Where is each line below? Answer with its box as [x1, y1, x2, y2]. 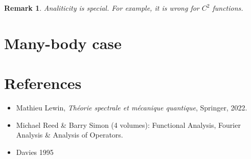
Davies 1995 [16, 146, 54, 157]
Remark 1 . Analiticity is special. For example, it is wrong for [4, 3, 199, 13]
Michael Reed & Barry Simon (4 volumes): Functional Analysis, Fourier [16, 119, 241, 130]
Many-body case [4, 32, 122, 53]
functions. [212, 3, 243, 13]
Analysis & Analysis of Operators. [16, 129, 123, 140]
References [4, 73, 82, 94]
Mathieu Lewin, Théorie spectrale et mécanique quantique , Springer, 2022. [16, 102, 247, 113]
